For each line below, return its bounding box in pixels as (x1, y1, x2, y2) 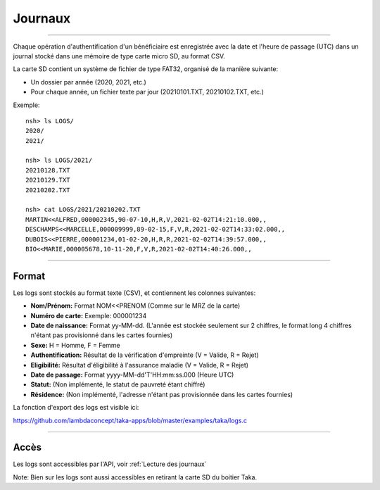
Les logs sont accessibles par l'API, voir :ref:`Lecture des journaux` (13, 460, 207, 468)
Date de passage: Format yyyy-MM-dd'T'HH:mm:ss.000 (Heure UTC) (30, 370, 234, 379)
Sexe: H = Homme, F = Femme (30, 341, 120, 349)
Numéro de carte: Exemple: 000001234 (30, 311, 147, 320)
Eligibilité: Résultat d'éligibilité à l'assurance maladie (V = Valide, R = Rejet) (30, 360, 249, 369)
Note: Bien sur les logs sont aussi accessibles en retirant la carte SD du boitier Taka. (13, 472, 257, 482)
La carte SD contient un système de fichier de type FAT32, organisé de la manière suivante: (13, 65, 279, 73)
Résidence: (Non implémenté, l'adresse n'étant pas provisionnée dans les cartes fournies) (30, 390, 293, 398)
